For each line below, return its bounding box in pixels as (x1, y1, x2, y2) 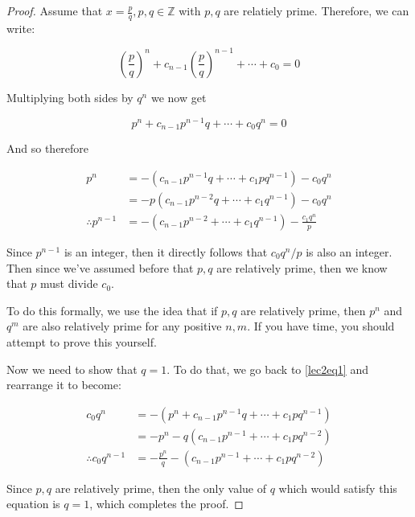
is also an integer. (306, 244, 392, 260)
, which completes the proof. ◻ (89, 495, 244, 512)
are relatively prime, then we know (216, 259, 388, 276)
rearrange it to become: (6, 376, 121, 393)
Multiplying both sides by (6, 88, 134, 105)
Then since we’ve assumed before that (6, 259, 194, 276)
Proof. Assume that (6, 2, 103, 18)
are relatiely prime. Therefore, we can (224, 2, 409, 18)
